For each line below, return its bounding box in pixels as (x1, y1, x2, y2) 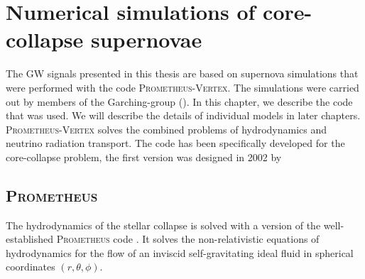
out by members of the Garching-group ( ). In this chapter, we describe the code (6, 94, 353, 109)
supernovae (91, 25, 202, 54)
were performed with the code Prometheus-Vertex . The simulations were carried (6, 80, 359, 94)
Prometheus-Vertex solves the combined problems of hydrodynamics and (6, 121, 327, 136)
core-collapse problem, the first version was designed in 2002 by (6, 149, 282, 164)
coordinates (6, 259, 55, 274)
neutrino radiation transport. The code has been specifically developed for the (6, 136, 345, 151)
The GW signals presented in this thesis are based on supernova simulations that (6, 66, 359, 81)
